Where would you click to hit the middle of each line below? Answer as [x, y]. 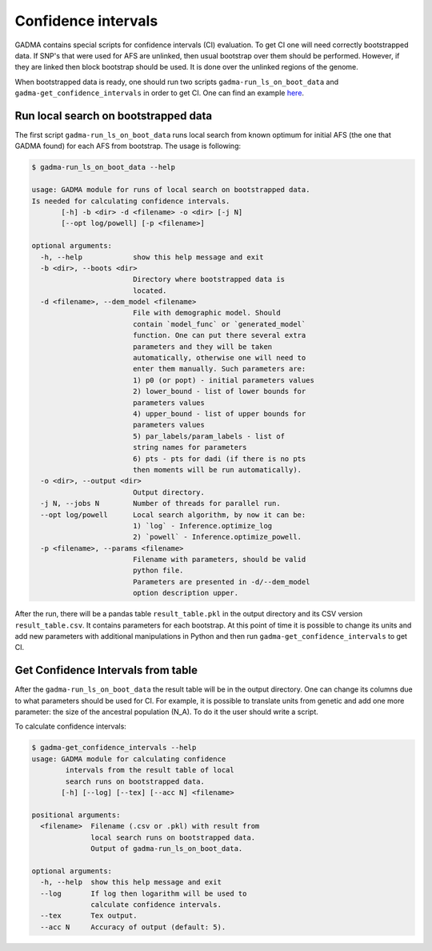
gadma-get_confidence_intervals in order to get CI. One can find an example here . [159, 93]
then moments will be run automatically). [217, 469]
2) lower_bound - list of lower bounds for [219, 391]
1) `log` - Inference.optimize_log [202, 526]
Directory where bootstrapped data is [209, 279]
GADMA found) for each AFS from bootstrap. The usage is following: [128, 146]
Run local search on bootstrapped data [113, 116]
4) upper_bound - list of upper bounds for [219, 413]
